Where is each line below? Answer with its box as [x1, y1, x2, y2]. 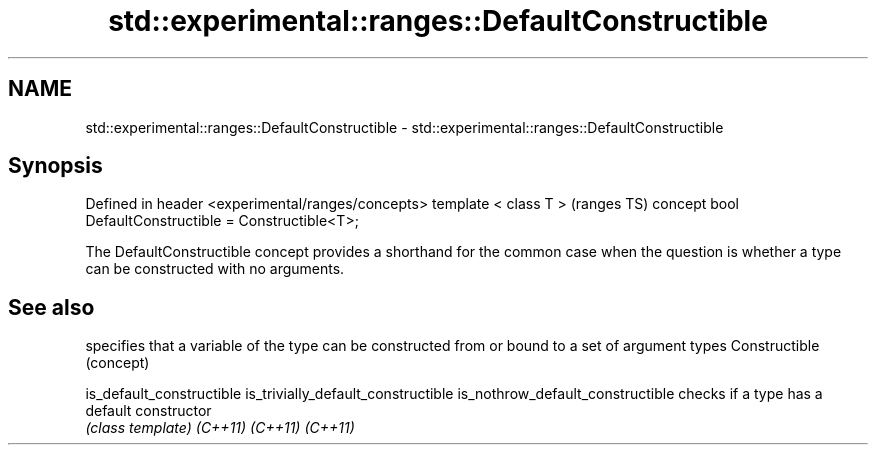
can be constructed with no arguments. [85, 260, 345, 278]
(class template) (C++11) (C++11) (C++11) [85, 419, 355, 437]
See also [8, 294, 95, 320]
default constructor [85, 402, 212, 420]
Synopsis [8, 153, 103, 179]
